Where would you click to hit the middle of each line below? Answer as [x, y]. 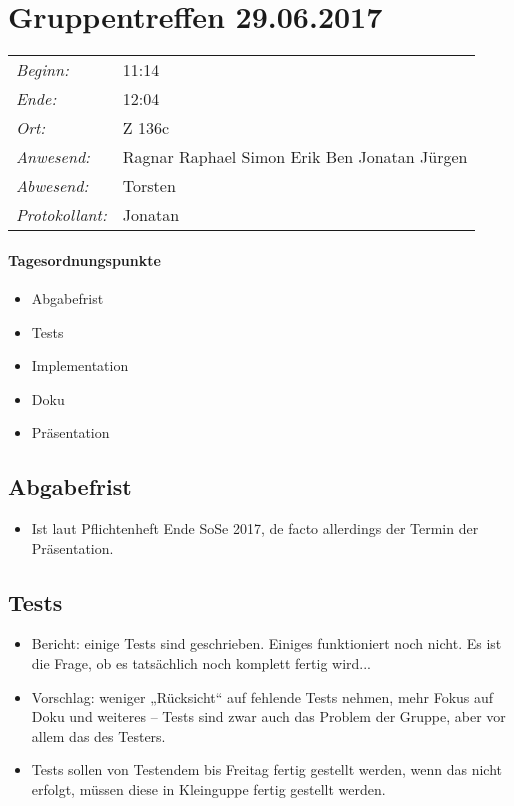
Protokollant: [61, 215]
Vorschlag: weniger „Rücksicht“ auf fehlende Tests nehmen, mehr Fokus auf [262, 696]
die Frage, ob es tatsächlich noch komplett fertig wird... [201, 663]
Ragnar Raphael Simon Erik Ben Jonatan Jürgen [295, 157]
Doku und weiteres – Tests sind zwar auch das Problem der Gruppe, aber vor [268, 716]
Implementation [80, 365]
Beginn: [42, 70]
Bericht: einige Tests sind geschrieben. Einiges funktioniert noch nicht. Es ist [266, 643]
